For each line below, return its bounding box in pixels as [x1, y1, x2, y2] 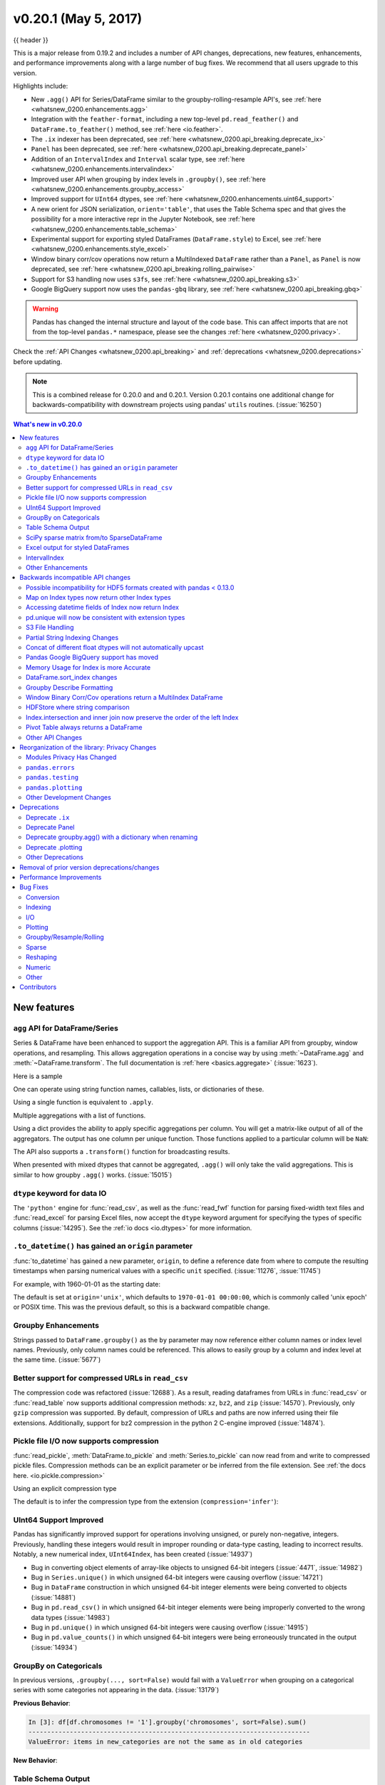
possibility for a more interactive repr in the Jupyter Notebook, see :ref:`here [31, 215, 256, 223]
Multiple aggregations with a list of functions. [13, 1111, 146, 1120]
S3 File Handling [26, 623, 74, 632]
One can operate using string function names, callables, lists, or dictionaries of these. [13, 1085, 265, 1094]
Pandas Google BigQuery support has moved [26, 653, 159, 662]
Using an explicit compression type [13, 1484, 117, 1492]
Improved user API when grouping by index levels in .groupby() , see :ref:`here [31, 175, 267, 183]
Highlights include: [13, 82, 68, 91]
